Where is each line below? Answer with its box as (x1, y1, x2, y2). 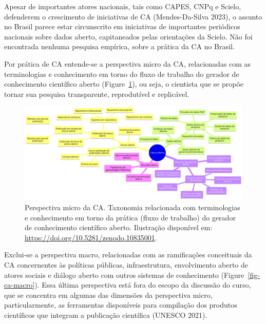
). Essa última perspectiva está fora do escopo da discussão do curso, (34, 279, 251, 290)
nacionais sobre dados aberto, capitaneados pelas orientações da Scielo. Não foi (4, 31, 253, 42)
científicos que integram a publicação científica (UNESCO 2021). (4, 309, 207, 320)
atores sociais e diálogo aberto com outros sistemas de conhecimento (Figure (4, 269, 244, 280)
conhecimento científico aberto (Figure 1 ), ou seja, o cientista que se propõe (4, 78, 244, 89)
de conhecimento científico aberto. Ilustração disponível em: (25, 222, 213, 233)
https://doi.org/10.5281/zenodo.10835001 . (25, 232, 157, 242)
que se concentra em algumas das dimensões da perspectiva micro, (4, 289, 213, 300)
